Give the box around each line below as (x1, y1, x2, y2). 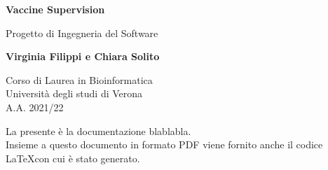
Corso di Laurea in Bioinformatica (6, 72, 153, 87)
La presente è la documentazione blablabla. (6, 123, 191, 138)
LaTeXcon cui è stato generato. (6, 150, 140, 165)
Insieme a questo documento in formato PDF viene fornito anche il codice (6, 137, 323, 152)
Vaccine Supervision (6, 2, 105, 16)
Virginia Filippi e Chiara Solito (6, 49, 160, 64)
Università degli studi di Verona (6, 86, 143, 101)
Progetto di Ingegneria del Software (6, 25, 158, 40)
